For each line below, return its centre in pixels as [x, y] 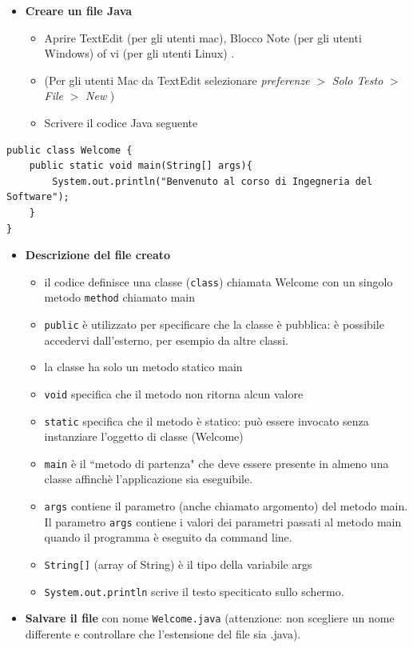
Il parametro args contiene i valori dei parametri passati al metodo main [223, 521]
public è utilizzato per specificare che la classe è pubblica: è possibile [214, 324]
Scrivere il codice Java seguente [121, 122]
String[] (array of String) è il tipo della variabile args [178, 564]
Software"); [38, 197]
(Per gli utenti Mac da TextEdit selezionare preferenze [177, 80]
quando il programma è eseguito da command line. [168, 537]
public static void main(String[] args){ [141, 166]
